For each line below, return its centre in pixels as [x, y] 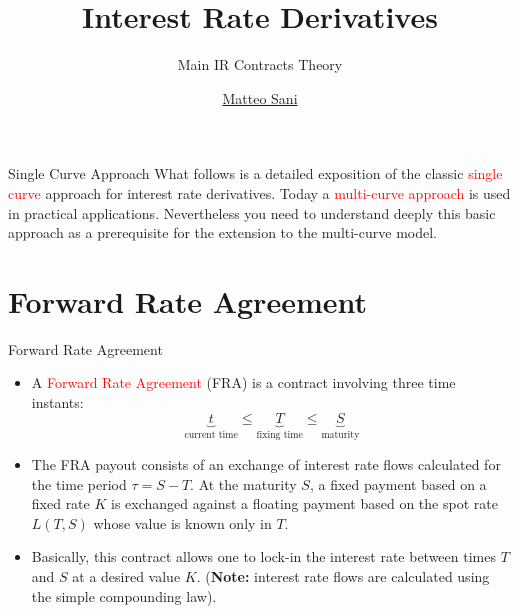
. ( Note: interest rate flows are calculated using [343, 576]
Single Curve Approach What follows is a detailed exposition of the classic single [255, 173]
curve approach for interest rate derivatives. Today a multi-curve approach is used [259, 192]
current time [211, 435]
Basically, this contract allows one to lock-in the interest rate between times [263, 556]
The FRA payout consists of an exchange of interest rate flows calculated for [266, 464]
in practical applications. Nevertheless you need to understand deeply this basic [252, 212]
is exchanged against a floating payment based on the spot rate [304, 503]
